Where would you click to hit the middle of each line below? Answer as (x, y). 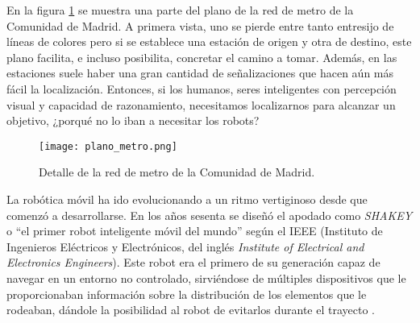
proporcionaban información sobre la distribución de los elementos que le (187, 294)
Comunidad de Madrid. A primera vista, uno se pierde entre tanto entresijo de (200, 25)
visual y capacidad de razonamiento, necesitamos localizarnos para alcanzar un (201, 104)
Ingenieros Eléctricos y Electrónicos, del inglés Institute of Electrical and (185, 246)
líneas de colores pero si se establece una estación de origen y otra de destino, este (209, 41)
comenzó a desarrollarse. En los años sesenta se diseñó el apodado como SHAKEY (210, 215)
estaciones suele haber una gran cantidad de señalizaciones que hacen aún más (200, 73)
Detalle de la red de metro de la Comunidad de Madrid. (177, 172)
